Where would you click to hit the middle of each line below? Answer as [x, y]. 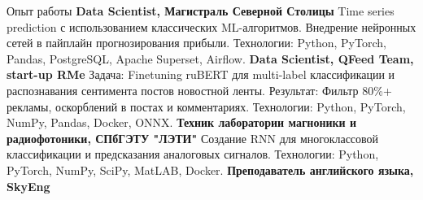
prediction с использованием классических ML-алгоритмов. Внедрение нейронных [211, 26]
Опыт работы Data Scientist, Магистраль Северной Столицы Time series [201, 11]
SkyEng [28, 186]
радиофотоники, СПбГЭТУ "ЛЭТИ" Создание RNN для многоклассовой [193, 138]
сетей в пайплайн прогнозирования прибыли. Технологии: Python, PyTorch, [196, 43]
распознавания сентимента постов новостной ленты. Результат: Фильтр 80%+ [199, 90]
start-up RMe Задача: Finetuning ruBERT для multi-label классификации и [201, 74]
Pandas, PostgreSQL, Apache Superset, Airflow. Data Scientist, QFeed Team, [210, 58]
